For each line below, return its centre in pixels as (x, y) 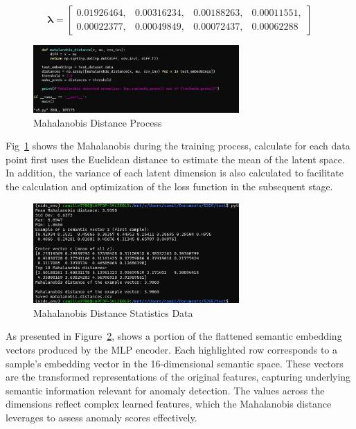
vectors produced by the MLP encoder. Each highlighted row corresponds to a (172, 350)
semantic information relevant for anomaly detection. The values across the (165, 390)
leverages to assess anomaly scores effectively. (101, 418)
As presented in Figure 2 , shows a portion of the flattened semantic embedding (174, 336)
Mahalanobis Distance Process (98, 122)
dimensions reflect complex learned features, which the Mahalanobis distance (169, 404)
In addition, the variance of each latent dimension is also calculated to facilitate (175, 173)
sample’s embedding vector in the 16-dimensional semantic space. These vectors (175, 363)
